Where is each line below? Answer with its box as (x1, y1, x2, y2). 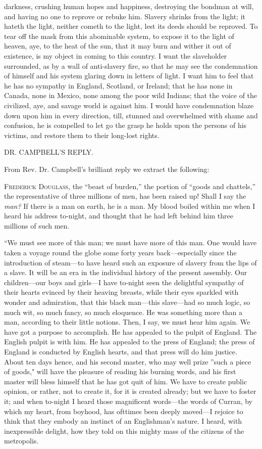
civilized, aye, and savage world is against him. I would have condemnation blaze (4, 100, 254, 110)
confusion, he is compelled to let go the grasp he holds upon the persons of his (4, 120, 247, 130)
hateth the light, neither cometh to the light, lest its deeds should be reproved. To (4, 21, 258, 31)
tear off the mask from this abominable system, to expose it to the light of (4, 30, 234, 41)
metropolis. (4, 435, 39, 446)
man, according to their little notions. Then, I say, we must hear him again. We (4, 317, 250, 327)
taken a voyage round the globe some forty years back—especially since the (4, 247, 237, 258)
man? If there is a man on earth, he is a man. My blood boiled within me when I (4, 200, 255, 211)
